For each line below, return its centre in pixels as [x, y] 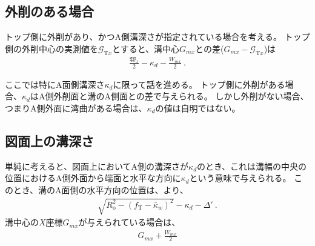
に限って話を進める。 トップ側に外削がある [199, 84]
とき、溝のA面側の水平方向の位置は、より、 [101, 189]
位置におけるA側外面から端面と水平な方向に [93, 178]
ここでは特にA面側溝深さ [55, 84]
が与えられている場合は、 [129, 222]
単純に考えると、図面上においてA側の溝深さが [97, 166]
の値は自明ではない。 [198, 108]
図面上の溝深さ [49, 140]
